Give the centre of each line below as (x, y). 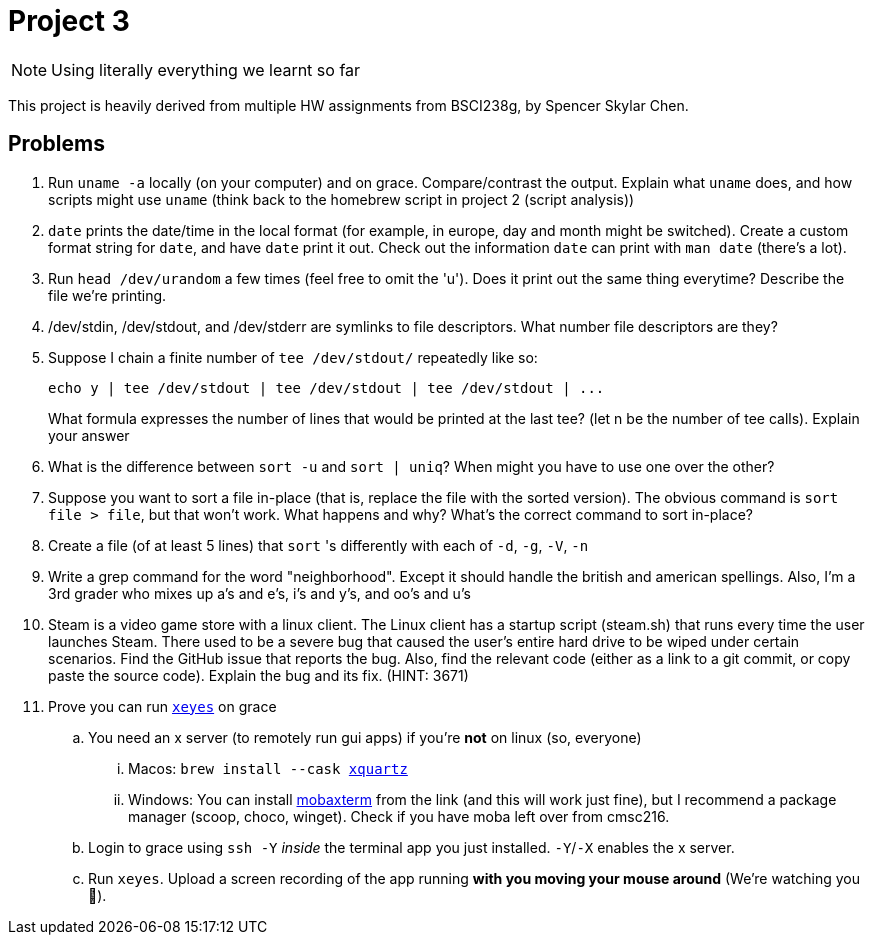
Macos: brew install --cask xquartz (268, 768)
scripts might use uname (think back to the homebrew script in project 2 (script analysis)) (341, 199)
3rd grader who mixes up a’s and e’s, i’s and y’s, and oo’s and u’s (259, 593)
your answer (89, 435)
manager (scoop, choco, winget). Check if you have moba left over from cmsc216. (399, 816)
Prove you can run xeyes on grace (162, 706)
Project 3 (69, 21)
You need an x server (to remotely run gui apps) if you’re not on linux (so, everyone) (365, 737)
